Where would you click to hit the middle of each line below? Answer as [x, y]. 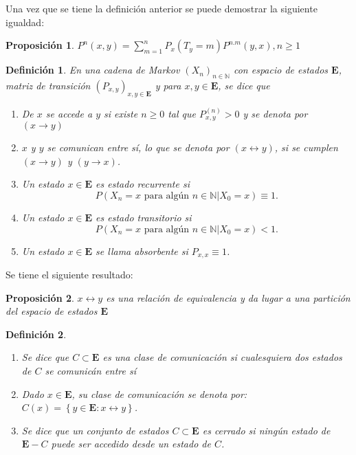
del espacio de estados [52, 311]
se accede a [69, 113]
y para [168, 85]
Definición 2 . [36, 334]
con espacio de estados [281, 70]
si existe [121, 113]
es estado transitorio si [144, 218]
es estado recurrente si [143, 184]
